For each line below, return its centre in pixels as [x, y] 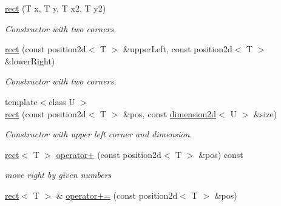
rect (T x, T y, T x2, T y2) [56, 8]
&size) [265, 113]
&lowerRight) [30, 60]
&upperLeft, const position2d [178, 49]
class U [62, 101]
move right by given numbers [58, 175]
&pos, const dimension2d [170, 113]
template [21, 101]
